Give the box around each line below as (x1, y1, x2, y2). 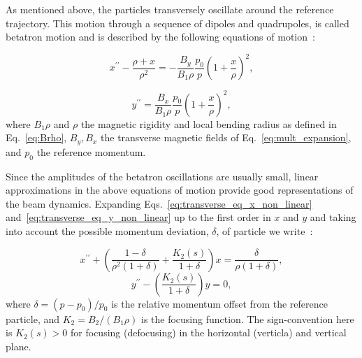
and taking (310, 210, 356, 224)
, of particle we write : (216, 224, 313, 238)
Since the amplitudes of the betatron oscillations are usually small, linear (6, 169, 319, 183)
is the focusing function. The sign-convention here (140, 311, 354, 326)
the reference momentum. (36, 144, 146, 159)
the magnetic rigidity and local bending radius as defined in (80, 116, 337, 131)
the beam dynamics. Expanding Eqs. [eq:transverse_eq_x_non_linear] (6, 196, 312, 210)
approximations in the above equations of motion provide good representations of (6, 182, 354, 197)
